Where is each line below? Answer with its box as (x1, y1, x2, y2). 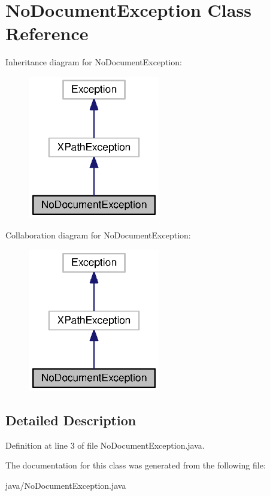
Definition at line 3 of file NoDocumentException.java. (5, 438, 205, 451)
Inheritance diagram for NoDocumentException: (5, 56, 182, 68)
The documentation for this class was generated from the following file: (5, 459, 266, 471)
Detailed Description (5, 411, 136, 430)
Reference (5, 21, 89, 46)
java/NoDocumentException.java (5, 479, 126, 492)
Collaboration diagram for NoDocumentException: (5, 228, 191, 241)
